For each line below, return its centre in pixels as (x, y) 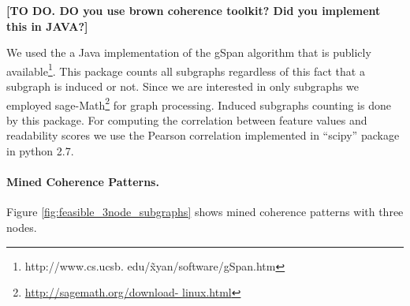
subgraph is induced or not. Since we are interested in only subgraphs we (183, 86)
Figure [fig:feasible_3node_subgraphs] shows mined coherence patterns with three (205, 212)
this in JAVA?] (47, 26)
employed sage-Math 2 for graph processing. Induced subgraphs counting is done (199, 103)
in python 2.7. (40, 151)
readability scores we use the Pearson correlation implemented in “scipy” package (203, 135)
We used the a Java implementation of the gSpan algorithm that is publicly (189, 52)
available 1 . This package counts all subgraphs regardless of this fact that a (186, 69)
